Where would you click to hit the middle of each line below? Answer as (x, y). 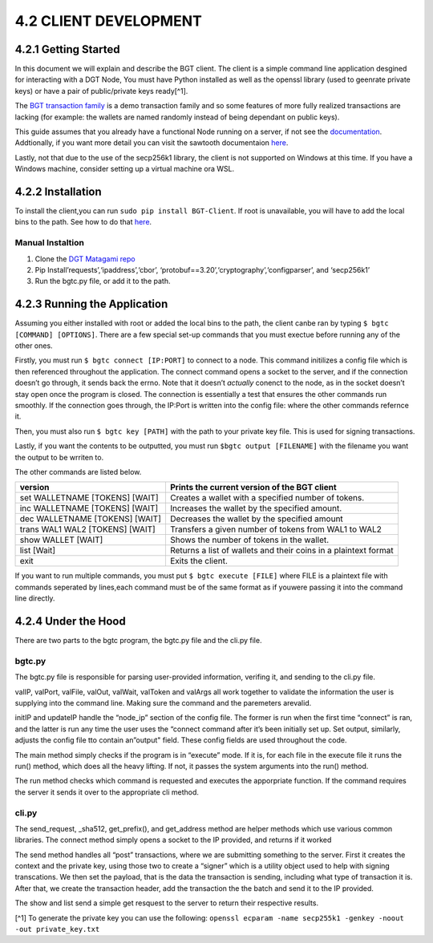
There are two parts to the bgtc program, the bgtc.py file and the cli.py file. (138, 641)
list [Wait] (38, 551)
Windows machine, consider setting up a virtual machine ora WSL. (125, 169)
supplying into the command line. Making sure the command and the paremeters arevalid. (163, 703)
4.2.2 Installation (58, 192)
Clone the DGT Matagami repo (85, 259)
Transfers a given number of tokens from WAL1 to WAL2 (276, 529)
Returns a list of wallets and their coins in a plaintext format (281, 551)
